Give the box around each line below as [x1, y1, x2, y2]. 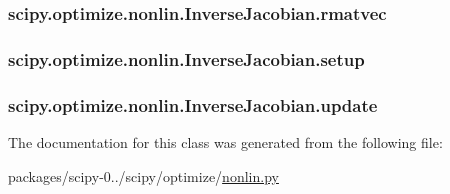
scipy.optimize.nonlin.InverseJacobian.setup [8, 46, 365, 71]
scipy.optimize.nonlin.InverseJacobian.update [8, 92, 378, 117]
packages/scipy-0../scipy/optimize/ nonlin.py [8, 165, 279, 186]
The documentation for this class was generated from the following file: [8, 131, 443, 152]
